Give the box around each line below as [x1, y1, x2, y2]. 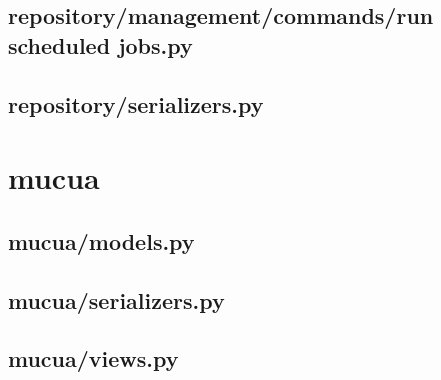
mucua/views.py [8, 343, 179, 374]
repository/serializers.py [8, 88, 264, 119]
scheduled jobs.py [8, 29, 193, 60]
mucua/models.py [8, 225, 195, 256]
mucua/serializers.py [8, 284, 225, 315]
